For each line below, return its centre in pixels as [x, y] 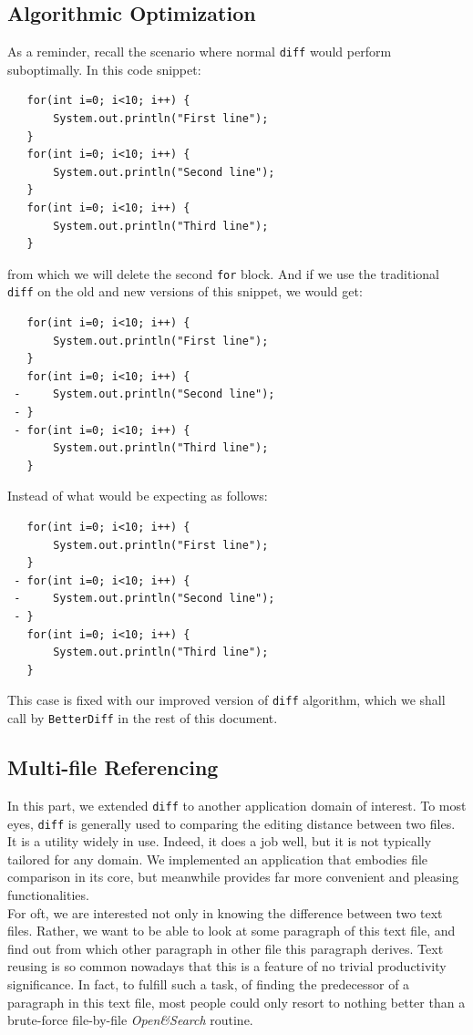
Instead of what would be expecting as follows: [138, 496]
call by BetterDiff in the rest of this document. [143, 718]
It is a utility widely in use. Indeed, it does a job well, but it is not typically [220, 841]
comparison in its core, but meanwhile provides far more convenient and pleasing [233, 877]
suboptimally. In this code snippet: [104, 69]
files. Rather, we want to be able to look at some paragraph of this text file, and [231, 931]
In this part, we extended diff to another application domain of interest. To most [237, 805]
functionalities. [48, 895]
